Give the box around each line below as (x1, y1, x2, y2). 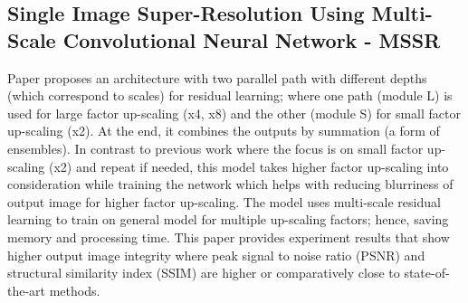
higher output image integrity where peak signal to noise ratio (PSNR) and (7, 245, 425, 264)
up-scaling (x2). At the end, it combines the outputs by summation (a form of (7, 121, 440, 140)
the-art (7, 280, 46, 299)
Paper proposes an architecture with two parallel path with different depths (7, 68, 427, 87)
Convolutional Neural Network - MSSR (62, 25, 441, 53)
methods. (49, 280, 100, 299)
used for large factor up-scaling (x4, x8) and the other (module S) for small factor (7, 103, 461, 122)
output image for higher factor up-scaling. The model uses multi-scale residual (7, 192, 441, 211)
